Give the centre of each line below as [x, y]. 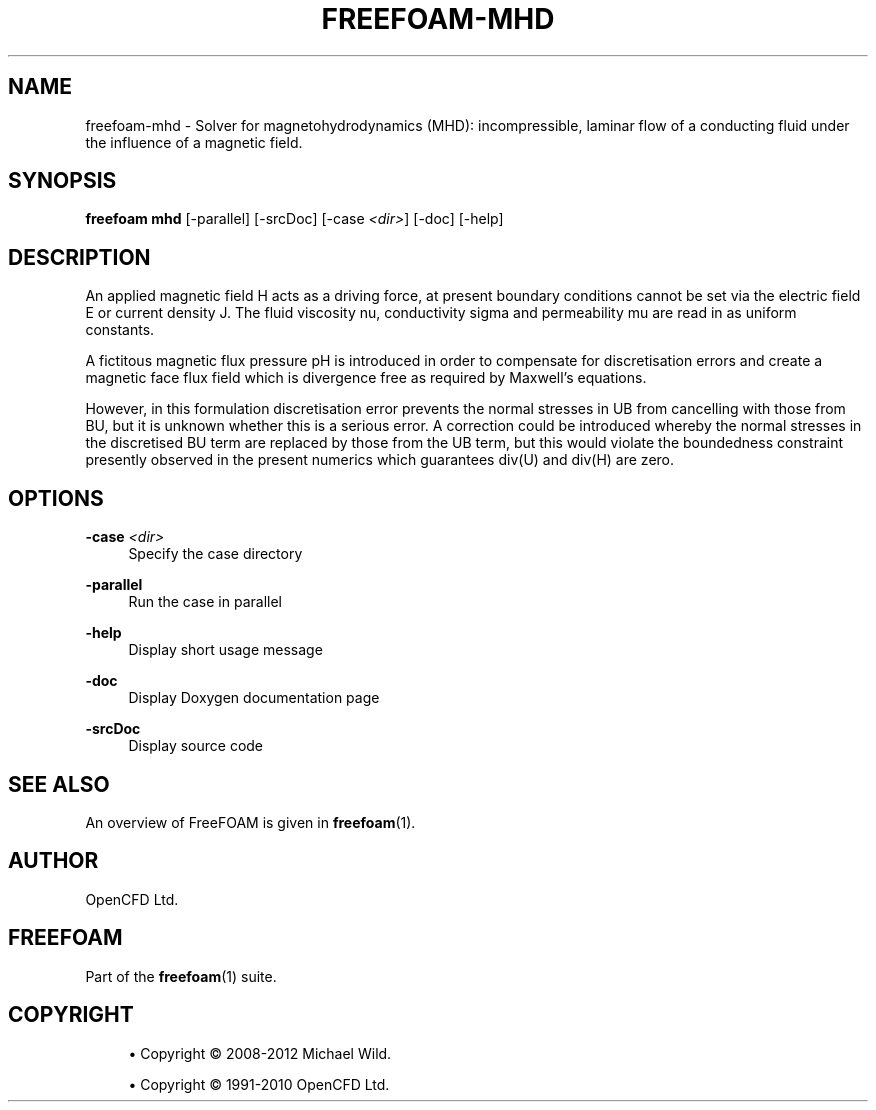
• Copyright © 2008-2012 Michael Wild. [260, 1053]
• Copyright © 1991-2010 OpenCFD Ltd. [259, 1084]
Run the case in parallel [205, 602]
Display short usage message [225, 650]
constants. [120, 330]
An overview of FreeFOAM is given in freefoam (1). [250, 822]
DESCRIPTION [79, 257]
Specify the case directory [215, 554]
